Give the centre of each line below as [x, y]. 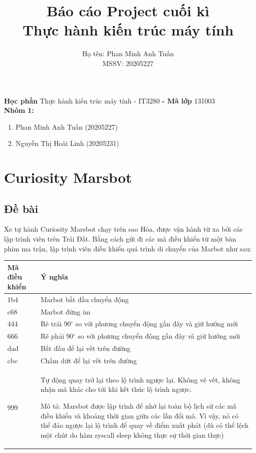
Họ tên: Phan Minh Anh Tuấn [128, 53]
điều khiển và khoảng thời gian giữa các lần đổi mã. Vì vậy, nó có [140, 415]
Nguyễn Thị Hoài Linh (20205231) [67, 143]
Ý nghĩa [54, 277]
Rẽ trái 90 [56, 324]
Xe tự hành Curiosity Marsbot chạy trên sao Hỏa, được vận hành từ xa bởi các [124, 229]
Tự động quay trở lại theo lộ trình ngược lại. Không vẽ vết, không [141, 379]
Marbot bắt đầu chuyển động [85, 299]
